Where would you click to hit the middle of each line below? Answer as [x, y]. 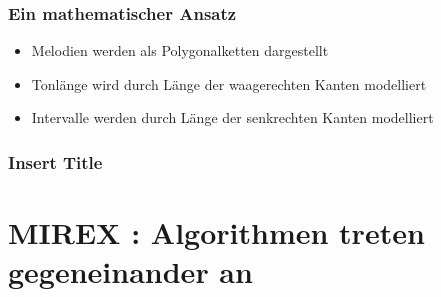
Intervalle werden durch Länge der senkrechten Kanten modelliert [232, 117]
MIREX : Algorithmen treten [216, 232]
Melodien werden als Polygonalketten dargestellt [180, 50]
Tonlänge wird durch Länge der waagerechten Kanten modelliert [229, 83]
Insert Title [55, 161]
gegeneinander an [130, 271]
